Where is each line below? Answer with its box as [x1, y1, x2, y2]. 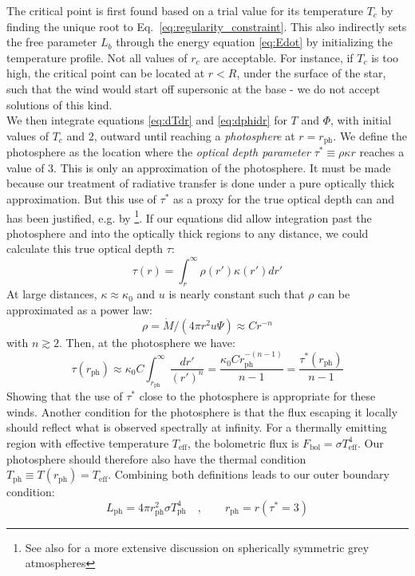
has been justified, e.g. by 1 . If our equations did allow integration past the [6, 207, 372, 226]
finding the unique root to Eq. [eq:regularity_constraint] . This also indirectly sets [6, 18, 407, 34]
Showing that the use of [6, 388, 123, 404]
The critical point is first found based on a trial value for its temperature [6, 2, 364, 18]
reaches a [359, 144, 405, 160]
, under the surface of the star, [236, 65, 386, 81]
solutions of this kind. [6, 96, 113, 112]
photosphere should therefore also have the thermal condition [6, 450, 306, 467]
